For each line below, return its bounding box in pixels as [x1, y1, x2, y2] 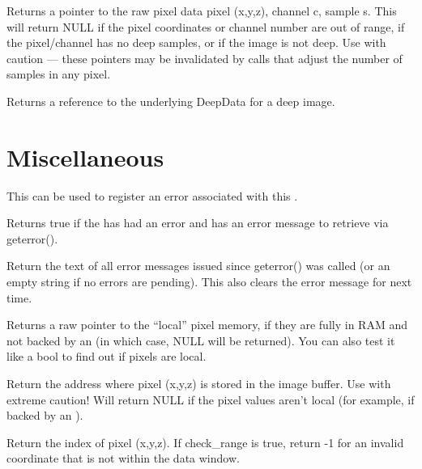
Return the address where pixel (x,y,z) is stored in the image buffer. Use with [6, 375, 391, 392]
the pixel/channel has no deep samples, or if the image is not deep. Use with [6, 34, 386, 51]
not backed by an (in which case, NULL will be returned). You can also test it [6, 332, 395, 349]
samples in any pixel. [6, 65, 111, 82]
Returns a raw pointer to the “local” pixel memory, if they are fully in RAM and [6, 316, 407, 333]
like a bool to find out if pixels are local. [6, 348, 207, 365]
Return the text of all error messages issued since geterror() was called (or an [6, 257, 390, 274]
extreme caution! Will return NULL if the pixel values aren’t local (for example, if [6, 391, 415, 408]
